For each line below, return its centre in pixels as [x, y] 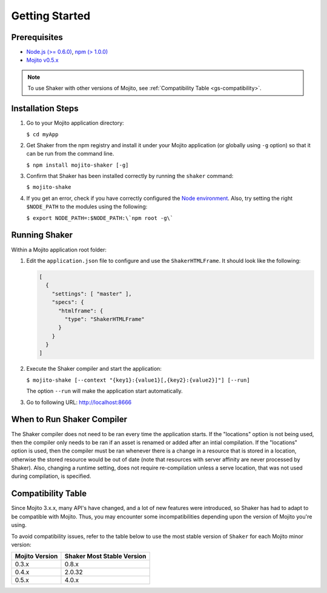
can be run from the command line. [70, 154]
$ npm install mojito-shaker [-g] [78, 165]
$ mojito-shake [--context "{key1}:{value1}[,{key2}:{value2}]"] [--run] [138, 380]
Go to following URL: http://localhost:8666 [79, 402]
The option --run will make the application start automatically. [104, 391]
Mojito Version [36, 556]
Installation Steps [45, 109]
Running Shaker [42, 235]
